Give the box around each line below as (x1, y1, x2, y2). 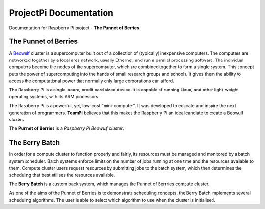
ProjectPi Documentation (9, 7, 114, 18)
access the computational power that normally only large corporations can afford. (9, 78, 174, 84)
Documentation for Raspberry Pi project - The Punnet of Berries (9, 25, 140, 30)
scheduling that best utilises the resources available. (9, 172, 115, 178)
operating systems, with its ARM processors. (9, 93, 100, 99)
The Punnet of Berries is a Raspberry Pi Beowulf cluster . (9, 125, 125, 131)
